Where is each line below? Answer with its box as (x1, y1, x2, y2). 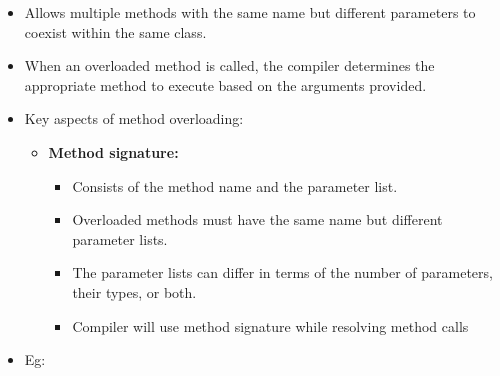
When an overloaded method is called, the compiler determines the (24, 55, 435, 76)
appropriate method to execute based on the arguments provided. (24, 74, 427, 95)
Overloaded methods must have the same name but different (72, 209, 443, 230)
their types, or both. (72, 281, 197, 302)
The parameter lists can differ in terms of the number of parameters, (72, 262, 493, 283)
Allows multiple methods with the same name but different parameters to (24, 2, 476, 22)
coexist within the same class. (24, 21, 207, 42)
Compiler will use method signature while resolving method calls (72, 315, 469, 336)
